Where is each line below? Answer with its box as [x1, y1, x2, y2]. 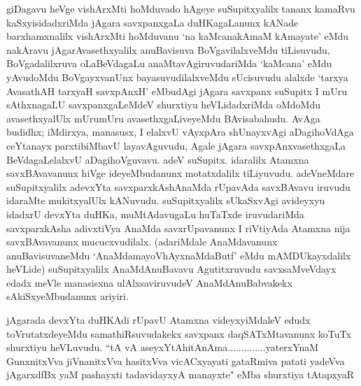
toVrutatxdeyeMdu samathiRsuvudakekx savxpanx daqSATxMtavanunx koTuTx [6, 326, 351, 341]
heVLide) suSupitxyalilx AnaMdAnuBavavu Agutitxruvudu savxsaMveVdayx [6, 262, 337, 276]
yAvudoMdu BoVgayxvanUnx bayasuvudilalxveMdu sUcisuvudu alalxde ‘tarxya [6, 69, 348, 84]
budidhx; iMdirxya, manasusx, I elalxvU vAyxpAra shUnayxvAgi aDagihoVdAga [6, 124, 354, 139]
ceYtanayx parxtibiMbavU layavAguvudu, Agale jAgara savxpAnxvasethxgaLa [6, 138, 346, 152]
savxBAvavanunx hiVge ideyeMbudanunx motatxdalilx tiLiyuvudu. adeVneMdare [6, 166, 355, 180]
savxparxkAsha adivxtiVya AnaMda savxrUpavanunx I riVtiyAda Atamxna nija [6, 220, 351, 235]
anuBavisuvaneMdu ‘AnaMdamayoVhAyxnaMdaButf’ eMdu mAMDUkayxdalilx [6, 248, 351, 262]
